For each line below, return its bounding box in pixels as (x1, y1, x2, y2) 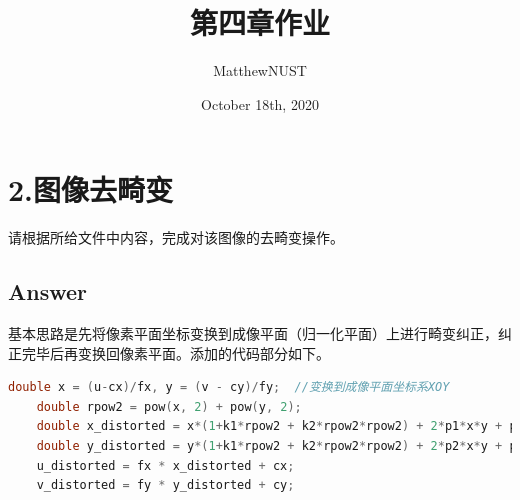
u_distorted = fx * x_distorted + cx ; (36, 458, 295, 473)
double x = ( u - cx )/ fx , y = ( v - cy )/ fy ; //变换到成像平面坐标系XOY (8, 380, 450, 395)
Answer (8, 276, 88, 307)
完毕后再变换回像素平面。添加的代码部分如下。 (21, 342, 330, 363)
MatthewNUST (213, 60, 307, 81)
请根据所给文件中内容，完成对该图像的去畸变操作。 (8, 227, 344, 248)
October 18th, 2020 (201, 93, 319, 114)
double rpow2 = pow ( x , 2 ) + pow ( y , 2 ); (36, 399, 302, 414)
